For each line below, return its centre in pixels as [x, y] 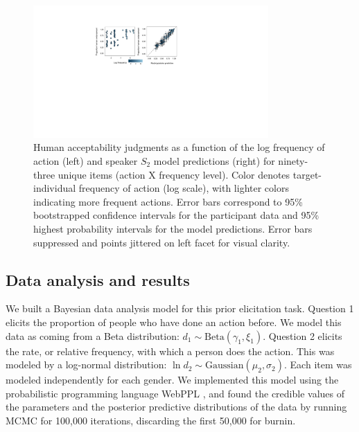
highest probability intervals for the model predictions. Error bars [173, 228]
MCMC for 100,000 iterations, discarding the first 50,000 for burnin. [151, 420]
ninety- [293, 160]
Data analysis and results [98, 279]
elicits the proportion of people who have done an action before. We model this [174, 322]
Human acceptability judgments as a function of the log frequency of [179, 147]
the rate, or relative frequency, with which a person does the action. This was [170, 351]
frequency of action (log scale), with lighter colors [184, 188]
